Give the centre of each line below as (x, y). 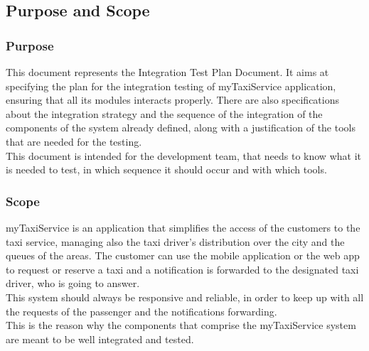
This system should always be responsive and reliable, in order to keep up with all (185, 297)
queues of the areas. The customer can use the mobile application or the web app (183, 255)
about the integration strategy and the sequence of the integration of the (164, 113)
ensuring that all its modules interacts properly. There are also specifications (172, 100)
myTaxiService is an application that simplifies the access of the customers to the (183, 227)
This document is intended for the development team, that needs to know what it (183, 155)
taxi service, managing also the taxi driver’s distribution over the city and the (175, 241)
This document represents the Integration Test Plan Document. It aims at (167, 72)
